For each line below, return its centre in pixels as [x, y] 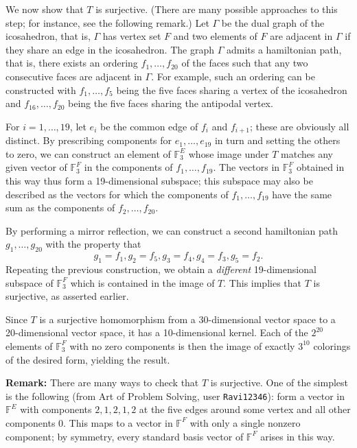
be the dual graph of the [273, 22]
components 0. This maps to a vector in [89, 422]
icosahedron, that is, [48, 36]
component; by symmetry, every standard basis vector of [125, 436]
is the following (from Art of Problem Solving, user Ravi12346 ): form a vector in [175, 396]
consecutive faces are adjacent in [74, 76]
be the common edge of [149, 126]
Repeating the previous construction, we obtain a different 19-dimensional [161, 269]
